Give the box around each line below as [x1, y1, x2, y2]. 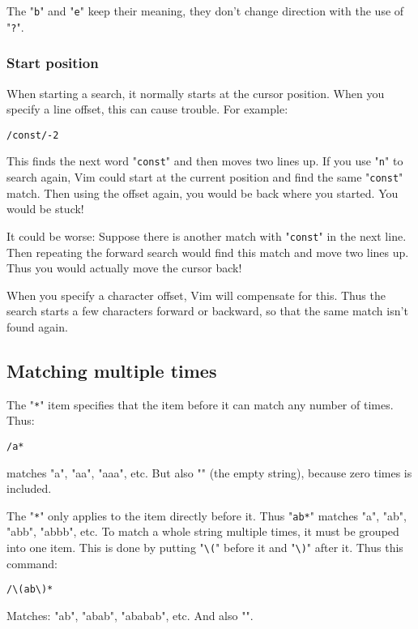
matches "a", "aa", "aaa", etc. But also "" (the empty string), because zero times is [6, 464, 412, 481]
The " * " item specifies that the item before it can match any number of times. [6, 396, 394, 413]
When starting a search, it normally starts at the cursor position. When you [6, 84, 385, 101]
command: [6, 554, 58, 571]
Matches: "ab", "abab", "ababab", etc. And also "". [6, 606, 254, 623]
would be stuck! [6, 200, 84, 217]
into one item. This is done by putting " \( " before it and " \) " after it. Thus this [6, 539, 403, 556]
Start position [6, 53, 99, 73]
